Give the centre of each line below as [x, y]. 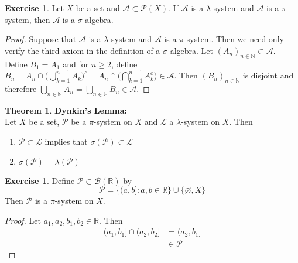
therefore [21, 88]
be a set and [98, 8]
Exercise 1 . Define [40, 180]
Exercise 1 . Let [34, 8]
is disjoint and [268, 75]
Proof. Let [23, 220]
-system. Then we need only [234, 39]
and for [76, 64]
